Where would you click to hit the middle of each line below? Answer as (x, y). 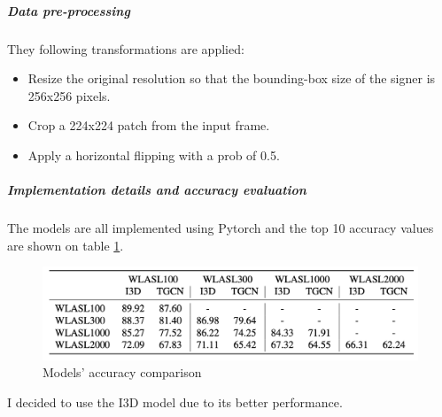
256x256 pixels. (69, 95)
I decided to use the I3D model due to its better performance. (175, 402)
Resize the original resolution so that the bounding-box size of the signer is (232, 78)
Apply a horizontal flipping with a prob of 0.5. (154, 154)
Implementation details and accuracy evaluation (157, 190)
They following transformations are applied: (126, 48)
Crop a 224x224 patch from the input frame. (149, 125)
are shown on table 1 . (66, 245)
